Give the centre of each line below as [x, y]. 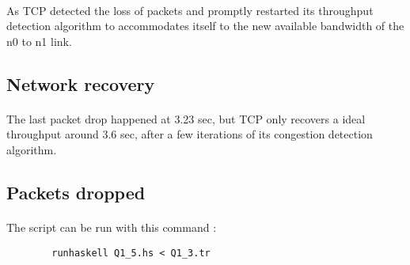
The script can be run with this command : [112, 227]
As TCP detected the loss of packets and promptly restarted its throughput [190, 10]
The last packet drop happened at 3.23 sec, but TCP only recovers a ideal [186, 118]
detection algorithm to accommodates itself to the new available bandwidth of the [205, 26]
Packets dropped [76, 192]
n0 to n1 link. [39, 41]
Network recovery [81, 83]
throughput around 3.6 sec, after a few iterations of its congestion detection [190, 134]
